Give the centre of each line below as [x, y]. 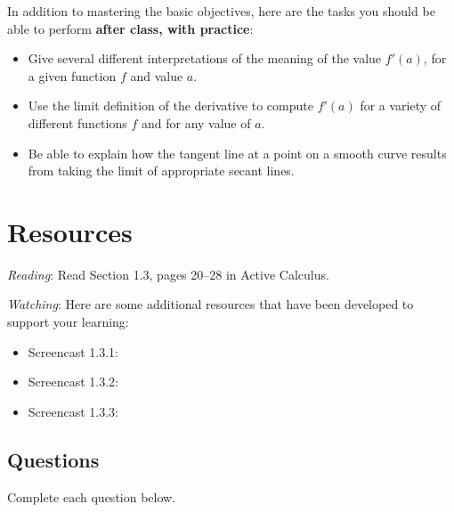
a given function [72, 75]
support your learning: [68, 322]
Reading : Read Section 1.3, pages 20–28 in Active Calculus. [168, 274]
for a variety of [401, 106]
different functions [77, 122]
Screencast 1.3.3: [73, 411]
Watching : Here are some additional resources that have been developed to [211, 304]
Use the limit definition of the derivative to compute [170, 106]
